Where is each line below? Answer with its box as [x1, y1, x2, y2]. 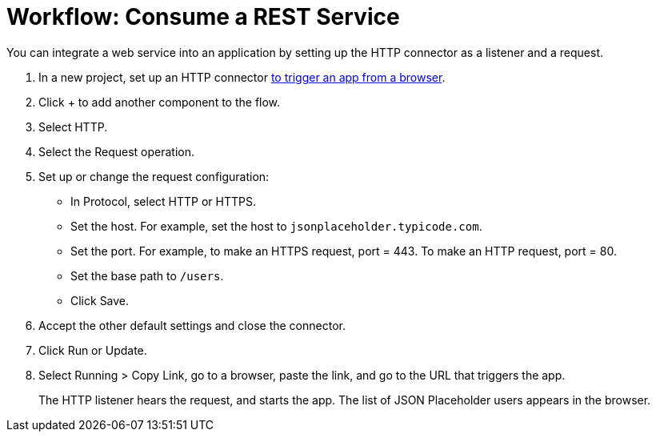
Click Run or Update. [38, 343, 147, 357]
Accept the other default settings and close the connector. [38, 318, 346, 332]
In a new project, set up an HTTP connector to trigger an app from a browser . [38, 70, 446, 84]
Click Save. [70, 293, 130, 307]
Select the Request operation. [38, 144, 194, 159]
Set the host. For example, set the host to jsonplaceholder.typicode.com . [70, 219, 482, 233]
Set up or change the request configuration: [38, 169, 270, 183]
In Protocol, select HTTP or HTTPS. [70, 194, 256, 208]
